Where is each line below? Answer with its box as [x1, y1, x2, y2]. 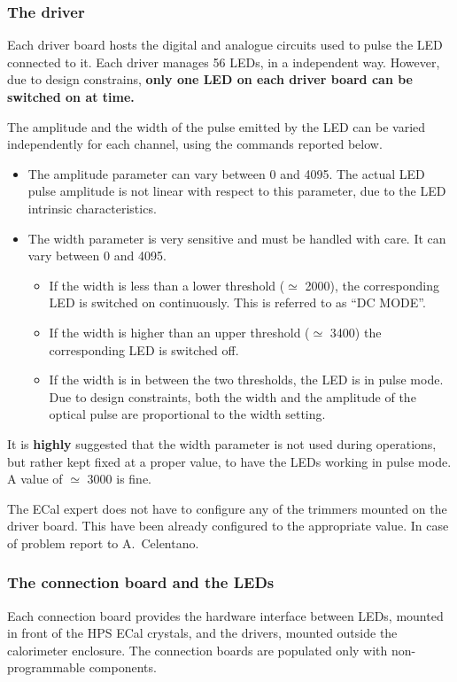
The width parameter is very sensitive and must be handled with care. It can [27, 229, 446, 247]
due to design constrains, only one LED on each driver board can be [7, 70, 413, 89]
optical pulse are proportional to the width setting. [49, 405, 326, 423]
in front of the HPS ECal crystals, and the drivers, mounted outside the [7, 624, 398, 642]
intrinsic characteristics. [27, 198, 157, 217]
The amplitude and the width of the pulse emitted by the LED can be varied [7, 117, 426, 136]
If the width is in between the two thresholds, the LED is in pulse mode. [49, 370, 444, 389]
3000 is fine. [87, 469, 152, 488]
